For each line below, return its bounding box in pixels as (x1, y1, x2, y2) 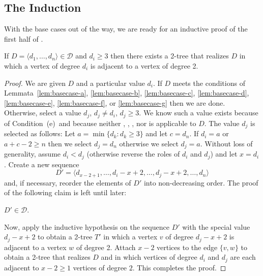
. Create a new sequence (4, 159, 79, 169)
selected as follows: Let (4, 128, 75, 139)
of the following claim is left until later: (4, 187, 127, 198)
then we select (48, 138, 92, 148)
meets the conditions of (172, 77, 245, 88)
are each (230, 252, 256, 262)
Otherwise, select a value (4, 107, 81, 118)
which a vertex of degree (4, 60, 80, 71)
